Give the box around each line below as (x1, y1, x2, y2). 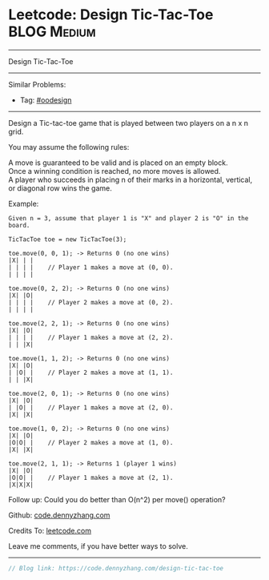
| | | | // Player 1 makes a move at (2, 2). (8, 333, 174, 341)
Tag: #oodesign (19, 95, 72, 105)
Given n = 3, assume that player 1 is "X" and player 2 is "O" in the (8, 214, 249, 222)
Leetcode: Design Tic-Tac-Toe (8, 6, 214, 24)
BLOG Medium (8, 22, 96, 41)
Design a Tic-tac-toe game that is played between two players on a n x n (8, 118, 249, 127)
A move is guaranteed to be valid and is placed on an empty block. (8, 158, 228, 167)
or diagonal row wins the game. (8, 183, 112, 193)
